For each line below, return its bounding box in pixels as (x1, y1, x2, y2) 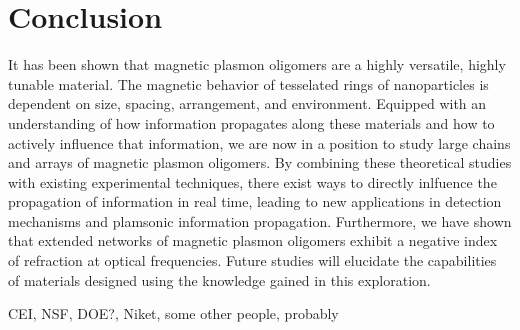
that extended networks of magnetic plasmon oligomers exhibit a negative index (8, 230, 498, 251)
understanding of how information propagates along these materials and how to (8, 112, 495, 133)
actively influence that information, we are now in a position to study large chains (8, 132, 511, 153)
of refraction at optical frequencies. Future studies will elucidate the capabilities (8, 250, 497, 271)
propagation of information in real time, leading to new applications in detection (8, 191, 502, 212)
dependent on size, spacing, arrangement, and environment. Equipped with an (8, 93, 487, 114)
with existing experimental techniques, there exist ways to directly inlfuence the (8, 171, 497, 192)
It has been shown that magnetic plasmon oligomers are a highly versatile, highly (8, 54, 506, 75)
